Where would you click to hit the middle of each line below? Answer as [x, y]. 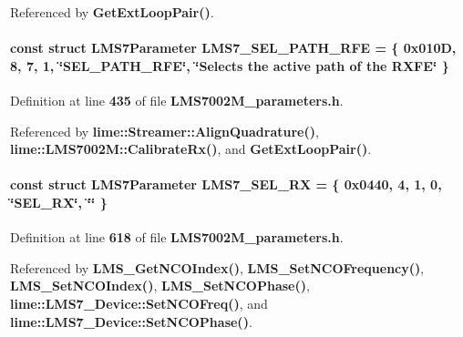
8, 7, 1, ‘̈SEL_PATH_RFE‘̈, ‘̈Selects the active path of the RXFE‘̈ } [230, 65]
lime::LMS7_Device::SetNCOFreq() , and [139, 303]
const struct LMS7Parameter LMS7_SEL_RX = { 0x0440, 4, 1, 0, [226, 184]
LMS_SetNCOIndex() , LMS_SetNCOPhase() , [160, 286]
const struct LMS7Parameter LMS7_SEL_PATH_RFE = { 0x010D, [233, 48]
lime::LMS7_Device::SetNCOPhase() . [131, 321]
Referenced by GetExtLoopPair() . [112, 12]
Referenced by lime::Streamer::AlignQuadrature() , [165, 131]
